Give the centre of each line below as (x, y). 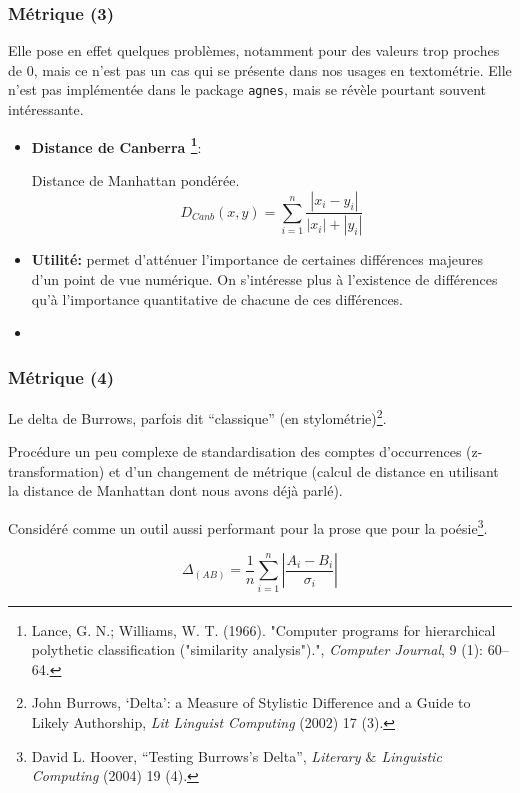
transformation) (56, 470)
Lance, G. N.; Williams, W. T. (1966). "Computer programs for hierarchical (263, 629)
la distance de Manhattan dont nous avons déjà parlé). (175, 490)
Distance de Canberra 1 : (116, 145)
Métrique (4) (61, 376)
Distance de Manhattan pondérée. (135, 179)
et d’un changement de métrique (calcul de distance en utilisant (303, 470)
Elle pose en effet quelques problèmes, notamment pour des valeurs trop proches (254, 50)
